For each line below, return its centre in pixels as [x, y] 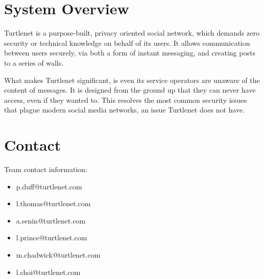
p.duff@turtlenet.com [49, 186]
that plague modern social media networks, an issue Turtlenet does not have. [125, 110]
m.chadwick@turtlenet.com [58, 254]
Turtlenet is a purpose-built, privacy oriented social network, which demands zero [132, 33]
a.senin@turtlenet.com [51, 220]
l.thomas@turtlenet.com [53, 203]
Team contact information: [46, 169]
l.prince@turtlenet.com [52, 238]
